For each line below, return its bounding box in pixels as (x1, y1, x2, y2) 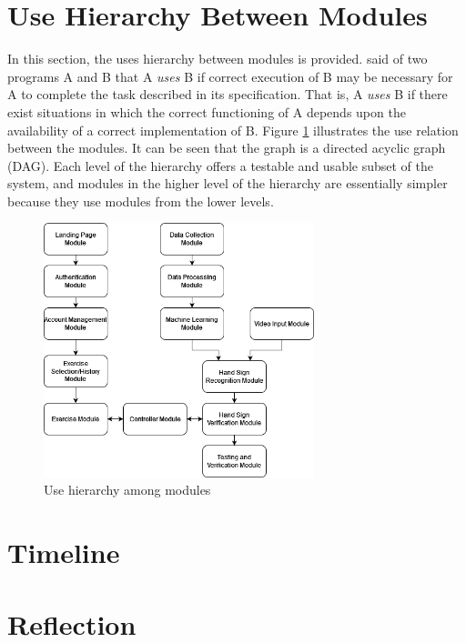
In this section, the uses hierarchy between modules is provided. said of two (7, 49, 428, 68)
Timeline (7, 534, 120, 571)
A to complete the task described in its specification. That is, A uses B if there (7, 85, 448, 104)
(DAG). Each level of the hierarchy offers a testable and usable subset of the (7, 156, 434, 175)
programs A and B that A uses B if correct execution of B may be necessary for (7, 66, 453, 85)
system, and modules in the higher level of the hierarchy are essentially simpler (7, 174, 448, 193)
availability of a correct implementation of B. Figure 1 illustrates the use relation (7, 120, 459, 139)
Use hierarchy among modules (44, 480, 211, 499)
